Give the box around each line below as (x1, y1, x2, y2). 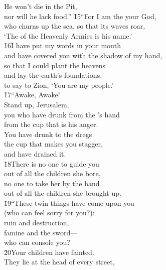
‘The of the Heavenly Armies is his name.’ (4, 30, 132, 41)
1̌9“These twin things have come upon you (4, 197, 134, 208)
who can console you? (4, 237, 70, 247)
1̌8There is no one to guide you (4, 158, 99, 169)
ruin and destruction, (4, 217, 69, 228)
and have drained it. (4, 148, 66, 159)
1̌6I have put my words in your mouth (4, 40, 121, 51)
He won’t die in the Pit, (4, 1, 77, 11)
